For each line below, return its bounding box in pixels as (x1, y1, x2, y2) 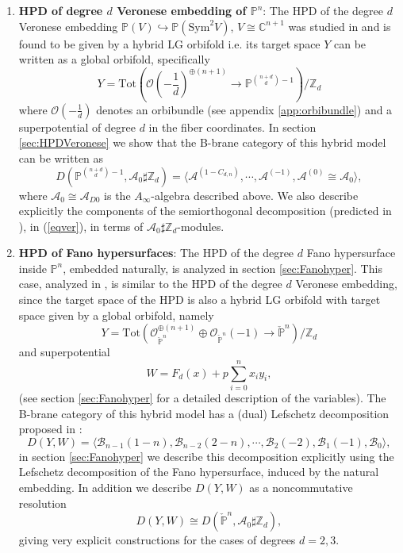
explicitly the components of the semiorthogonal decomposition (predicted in (18, 202, 392, 219)
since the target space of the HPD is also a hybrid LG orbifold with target (18, 291, 381, 308)
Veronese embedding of (117, 2, 247, 18)
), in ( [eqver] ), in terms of (18, 217, 144, 234)
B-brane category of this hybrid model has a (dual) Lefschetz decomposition (18, 405, 390, 421)
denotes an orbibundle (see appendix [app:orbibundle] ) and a (96, 101, 393, 117)
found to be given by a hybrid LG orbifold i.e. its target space (18, 35, 320, 52)
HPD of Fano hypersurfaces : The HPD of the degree (18, 244, 294, 261)
